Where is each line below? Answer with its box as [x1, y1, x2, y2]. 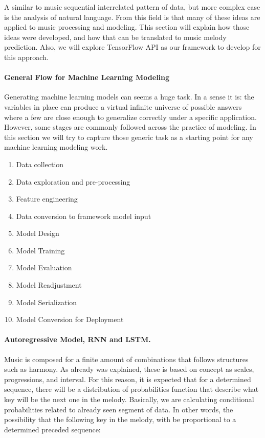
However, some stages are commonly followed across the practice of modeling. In [4, 122, 256, 132]
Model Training [16, 245, 65, 255]
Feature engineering [16, 193, 78, 204]
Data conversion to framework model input [16, 210, 151, 221]
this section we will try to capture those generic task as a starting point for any [4, 131, 253, 142]
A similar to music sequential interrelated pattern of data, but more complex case [4, 2, 260, 12]
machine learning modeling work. [4, 142, 108, 152]
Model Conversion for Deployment [16, 314, 124, 325]
